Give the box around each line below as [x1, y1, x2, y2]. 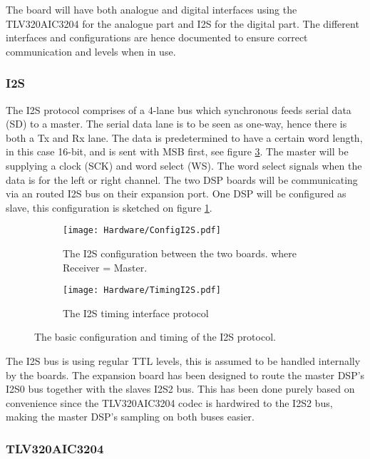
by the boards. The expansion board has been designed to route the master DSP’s [6, 367, 365, 382]
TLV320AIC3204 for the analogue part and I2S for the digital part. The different [6, 16, 359, 31]
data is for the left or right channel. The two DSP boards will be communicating [6, 172, 358, 187]
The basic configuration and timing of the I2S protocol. [34, 329, 276, 344]
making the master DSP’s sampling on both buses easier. [6, 409, 255, 424]
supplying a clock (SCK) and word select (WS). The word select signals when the [6, 158, 362, 172]
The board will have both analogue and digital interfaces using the [6, 2, 297, 16]
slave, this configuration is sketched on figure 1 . [6, 200, 212, 215]
